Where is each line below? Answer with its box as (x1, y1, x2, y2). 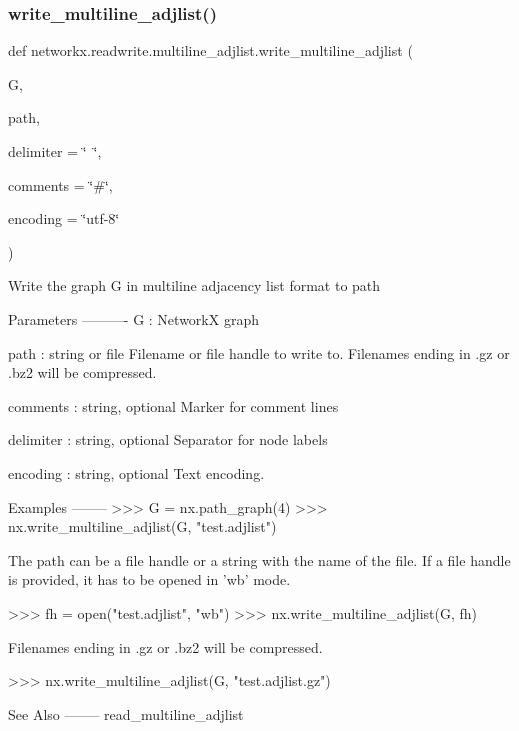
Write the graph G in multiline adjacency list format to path (8, 275, 381, 296)
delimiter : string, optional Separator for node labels (8, 429, 328, 450)
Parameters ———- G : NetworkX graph (8, 308, 259, 329)
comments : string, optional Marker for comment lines (8, 395, 339, 416)
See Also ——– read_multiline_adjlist (8, 703, 244, 724)
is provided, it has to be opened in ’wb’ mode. (8, 569, 291, 590)
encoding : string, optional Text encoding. (8, 462, 265, 483)
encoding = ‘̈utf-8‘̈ (8, 208, 120, 229)
